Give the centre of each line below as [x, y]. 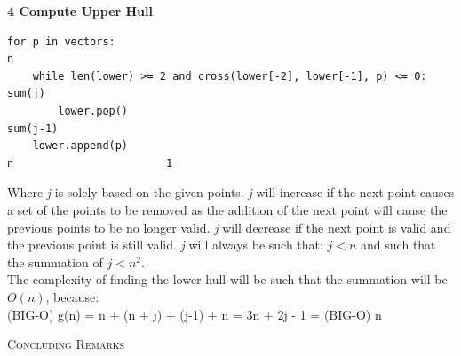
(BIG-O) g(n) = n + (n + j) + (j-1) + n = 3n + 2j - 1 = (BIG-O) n [195, 314]
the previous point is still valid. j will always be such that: [165, 245]
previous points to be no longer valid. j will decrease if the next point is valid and [229, 227]
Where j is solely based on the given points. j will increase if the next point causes [231, 192]
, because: [72, 296]
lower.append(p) [80, 146]
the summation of [55, 261]
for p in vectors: [61, 41]
